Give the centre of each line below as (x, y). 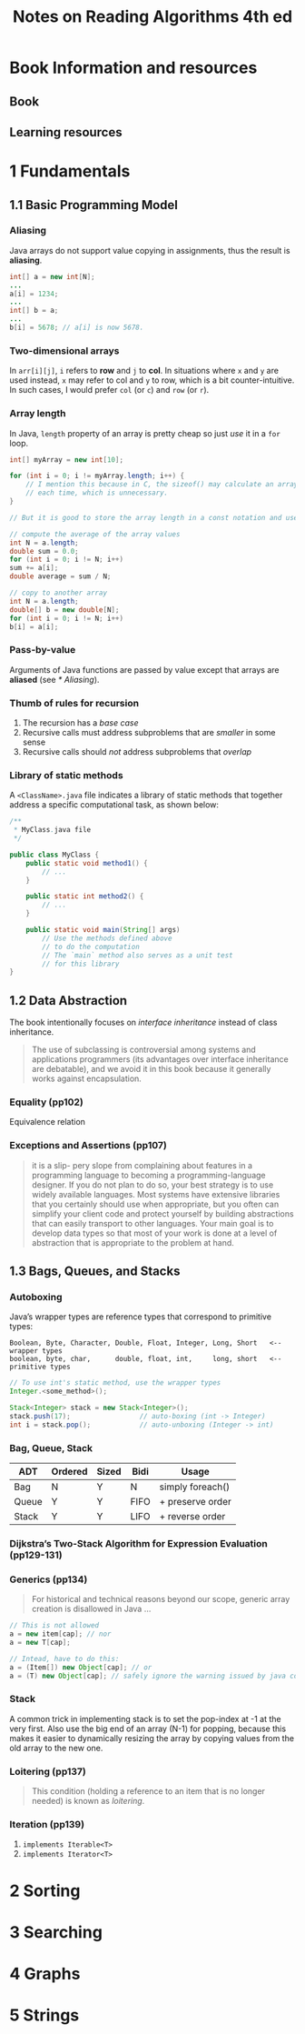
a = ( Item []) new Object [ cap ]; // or (81, 1667)
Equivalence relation (48, 1122)
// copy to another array (58, 593)
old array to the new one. (56, 1748)
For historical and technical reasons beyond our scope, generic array (161, 1599)
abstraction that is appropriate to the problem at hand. (133, 1242)
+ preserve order (195, 1502)
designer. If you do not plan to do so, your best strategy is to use (152, 1185)
